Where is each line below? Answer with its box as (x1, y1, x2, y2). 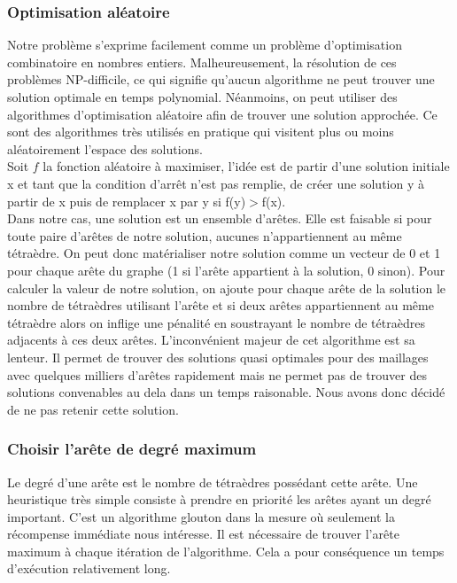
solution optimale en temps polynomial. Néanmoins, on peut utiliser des (7, 88, 398, 105)
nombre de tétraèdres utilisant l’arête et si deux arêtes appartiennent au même (7, 296, 434, 315)
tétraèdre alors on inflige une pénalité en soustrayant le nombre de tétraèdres (7, 313, 425, 331)
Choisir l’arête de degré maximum (7, 438, 257, 460)
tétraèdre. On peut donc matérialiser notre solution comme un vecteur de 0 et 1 (7, 244, 441, 262)
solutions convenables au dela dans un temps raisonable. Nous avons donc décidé (7, 383, 445, 401)
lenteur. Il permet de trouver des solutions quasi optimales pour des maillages (7, 347, 429, 366)
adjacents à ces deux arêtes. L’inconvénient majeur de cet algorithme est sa (7, 330, 415, 349)
